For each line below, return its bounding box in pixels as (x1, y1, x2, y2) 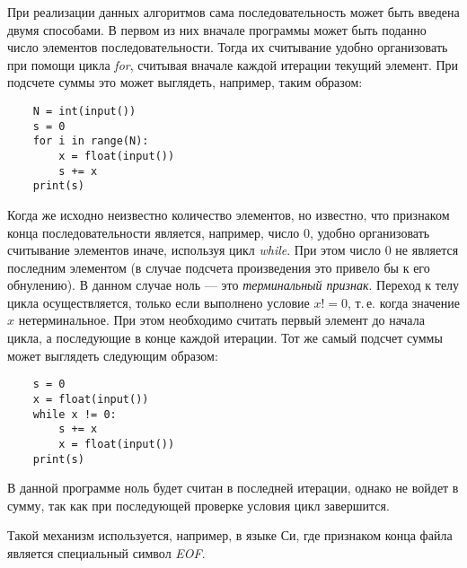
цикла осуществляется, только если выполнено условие (7, 293, 310, 311)
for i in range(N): (32, 135, 149, 148)
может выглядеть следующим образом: (7, 345, 218, 364)
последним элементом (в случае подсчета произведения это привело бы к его (7, 258, 430, 276)
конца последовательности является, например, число (7, 223, 300, 241)
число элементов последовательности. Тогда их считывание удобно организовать (7, 38, 448, 57)
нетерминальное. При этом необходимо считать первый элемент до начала (18, 310, 425, 329)
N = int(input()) (32, 104, 137, 118)
